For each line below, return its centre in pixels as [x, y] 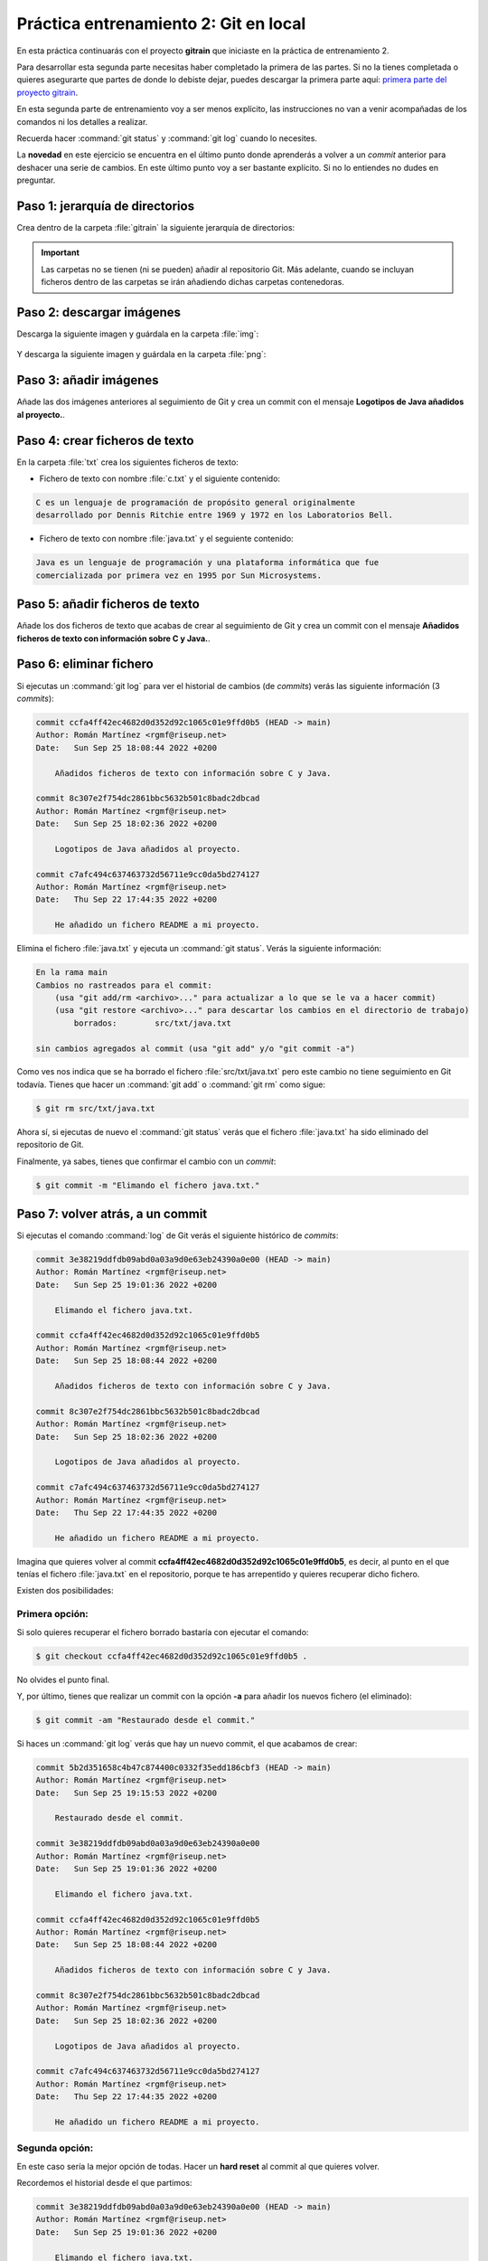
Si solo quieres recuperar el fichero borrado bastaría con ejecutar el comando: [163, 1632]
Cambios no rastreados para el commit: [124, 985]
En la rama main [72, 973]
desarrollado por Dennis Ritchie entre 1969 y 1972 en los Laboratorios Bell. [214, 515]
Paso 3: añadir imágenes [88, 380]
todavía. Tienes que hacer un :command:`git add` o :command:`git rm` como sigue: [171, 1084]
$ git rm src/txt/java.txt [95, 1108]
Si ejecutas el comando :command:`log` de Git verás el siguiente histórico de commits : [178, 1235]
